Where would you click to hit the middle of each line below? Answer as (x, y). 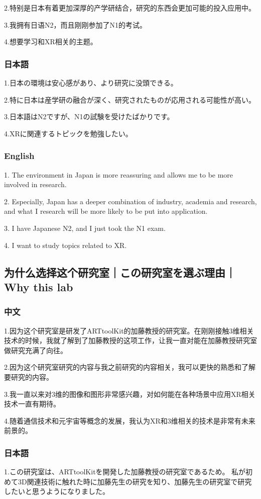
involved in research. (35, 184)
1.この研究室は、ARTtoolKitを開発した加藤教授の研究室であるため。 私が (125, 472)
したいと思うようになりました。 (57, 491)
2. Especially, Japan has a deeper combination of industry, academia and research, (130, 201)
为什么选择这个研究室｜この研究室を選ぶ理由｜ (120, 272)
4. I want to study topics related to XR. (66, 245)
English (19, 156)
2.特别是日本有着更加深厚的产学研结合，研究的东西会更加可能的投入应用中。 (130, 8)
